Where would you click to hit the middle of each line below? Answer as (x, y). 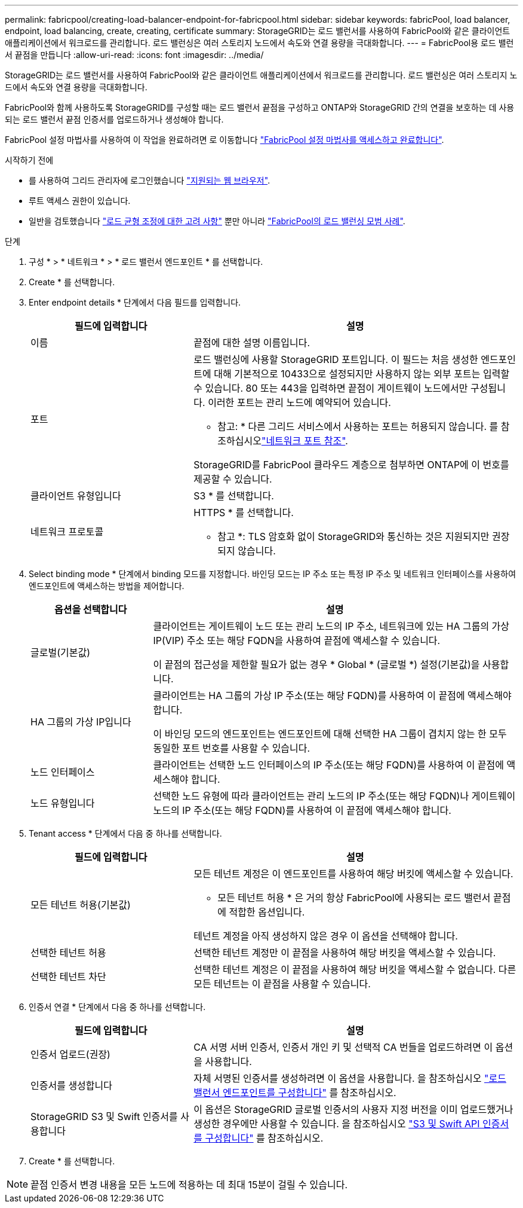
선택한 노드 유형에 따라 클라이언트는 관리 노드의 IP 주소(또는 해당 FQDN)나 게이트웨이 (334, 796)
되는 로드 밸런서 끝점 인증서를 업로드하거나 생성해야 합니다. (114, 119)
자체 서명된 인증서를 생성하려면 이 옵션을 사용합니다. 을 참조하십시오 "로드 (350, 1078)
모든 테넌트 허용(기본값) (81, 905)
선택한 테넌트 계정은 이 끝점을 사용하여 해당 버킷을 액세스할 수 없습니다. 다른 (355, 969)
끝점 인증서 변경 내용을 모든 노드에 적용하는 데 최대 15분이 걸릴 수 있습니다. (189, 1185)
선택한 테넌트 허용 (68, 953)
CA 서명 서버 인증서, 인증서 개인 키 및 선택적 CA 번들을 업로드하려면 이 (343, 1047)
